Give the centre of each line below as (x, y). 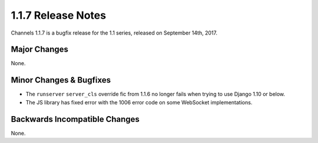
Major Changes (40, 50)
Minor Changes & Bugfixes (61, 80)
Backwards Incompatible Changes (75, 119)
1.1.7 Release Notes (58, 15)
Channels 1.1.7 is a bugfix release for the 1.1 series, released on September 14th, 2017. (114, 33)
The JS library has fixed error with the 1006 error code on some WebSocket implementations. (139, 102)
